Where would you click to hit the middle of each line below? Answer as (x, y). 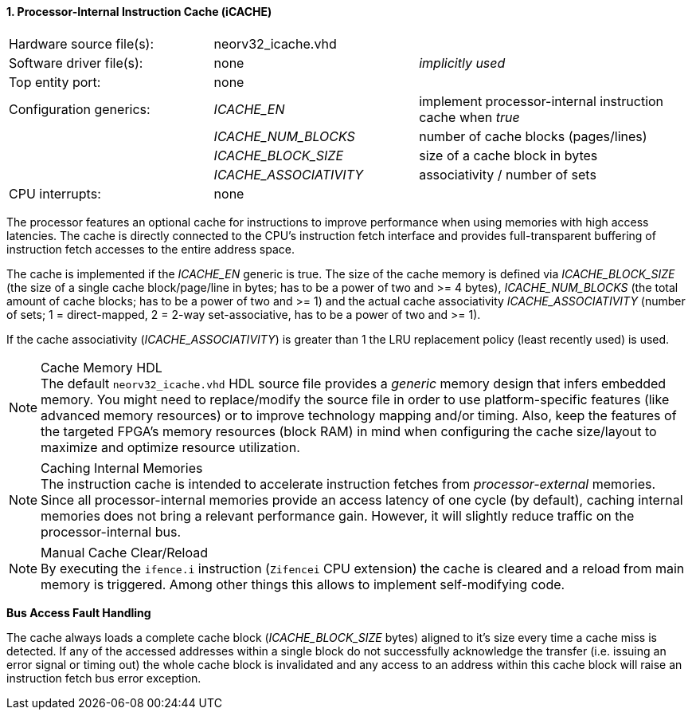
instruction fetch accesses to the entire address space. (151, 249)
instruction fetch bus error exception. (104, 678)
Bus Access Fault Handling (79, 612)
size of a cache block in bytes (508, 155)
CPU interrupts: (55, 193)
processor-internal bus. (111, 531)
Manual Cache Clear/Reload (124, 552)
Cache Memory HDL (102, 367)
